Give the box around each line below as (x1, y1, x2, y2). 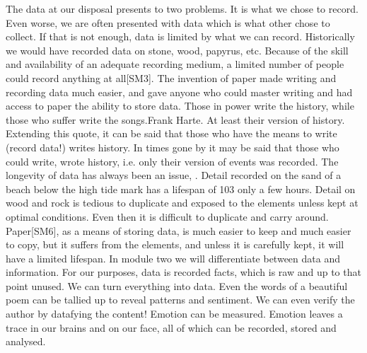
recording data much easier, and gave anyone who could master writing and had (6, 84, 353, 99)
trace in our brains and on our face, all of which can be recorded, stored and (6, 320, 337, 335)
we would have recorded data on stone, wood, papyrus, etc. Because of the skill (6, 42, 349, 57)
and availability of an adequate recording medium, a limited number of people (6, 57, 344, 71)
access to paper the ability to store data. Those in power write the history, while (6, 98, 354, 113)
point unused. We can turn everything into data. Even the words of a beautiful (6, 278, 348, 293)
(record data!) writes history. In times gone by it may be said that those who (6, 139, 339, 154)
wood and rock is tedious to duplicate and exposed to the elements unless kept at (6, 195, 359, 210)
